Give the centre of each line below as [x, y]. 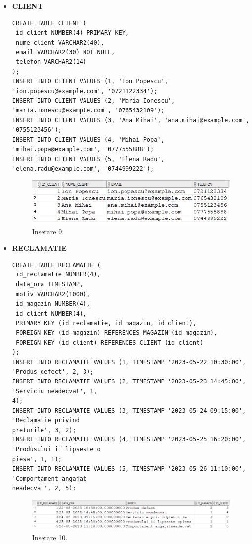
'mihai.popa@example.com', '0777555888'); [83, 149]
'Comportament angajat [49, 478]
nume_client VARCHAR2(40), [60, 42]
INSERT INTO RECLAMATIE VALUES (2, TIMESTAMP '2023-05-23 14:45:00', [129, 381]
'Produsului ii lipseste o [56, 450]
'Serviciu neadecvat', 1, [55, 391]
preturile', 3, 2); [44, 430]
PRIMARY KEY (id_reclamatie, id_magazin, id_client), [106, 323]
